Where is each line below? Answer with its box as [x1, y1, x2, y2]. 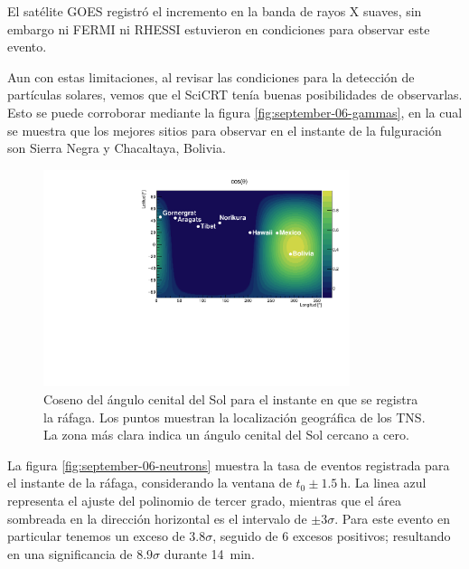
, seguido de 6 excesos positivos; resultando [212, 526, 451, 545]
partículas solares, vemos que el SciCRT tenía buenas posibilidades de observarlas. [7, 85, 463, 104]
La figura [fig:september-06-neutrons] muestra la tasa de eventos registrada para [7, 455, 450, 474]
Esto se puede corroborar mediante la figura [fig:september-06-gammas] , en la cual [7, 102, 463, 121]
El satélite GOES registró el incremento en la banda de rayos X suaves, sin [7, 2, 422, 20]
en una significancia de [7, 544, 133, 563]
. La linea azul [347, 473, 427, 492]
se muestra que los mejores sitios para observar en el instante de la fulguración [7, 120, 442, 139]
